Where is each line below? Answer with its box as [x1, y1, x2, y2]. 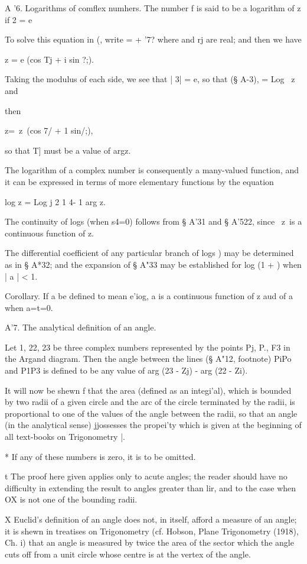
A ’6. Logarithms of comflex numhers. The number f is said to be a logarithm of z [5, 2, 301, 14]
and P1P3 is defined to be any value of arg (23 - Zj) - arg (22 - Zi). [5, 364, 248, 377]
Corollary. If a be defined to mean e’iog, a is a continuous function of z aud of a [5, 290, 293, 302]
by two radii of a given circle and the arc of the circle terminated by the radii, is [5, 396, 295, 408]
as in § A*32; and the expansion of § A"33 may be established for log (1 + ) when [5, 258, 302, 270]
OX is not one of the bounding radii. [5, 493, 138, 505]
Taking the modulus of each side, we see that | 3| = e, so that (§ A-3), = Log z [5, 73, 295, 85]
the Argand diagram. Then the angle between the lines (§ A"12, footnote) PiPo [5, 352, 292, 365]
